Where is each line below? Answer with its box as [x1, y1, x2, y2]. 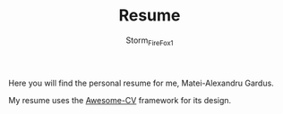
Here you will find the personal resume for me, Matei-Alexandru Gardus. [8, 77, 274, 88]
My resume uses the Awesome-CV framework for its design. [8, 94, 232, 105]
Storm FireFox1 [125, 35, 174, 47]
